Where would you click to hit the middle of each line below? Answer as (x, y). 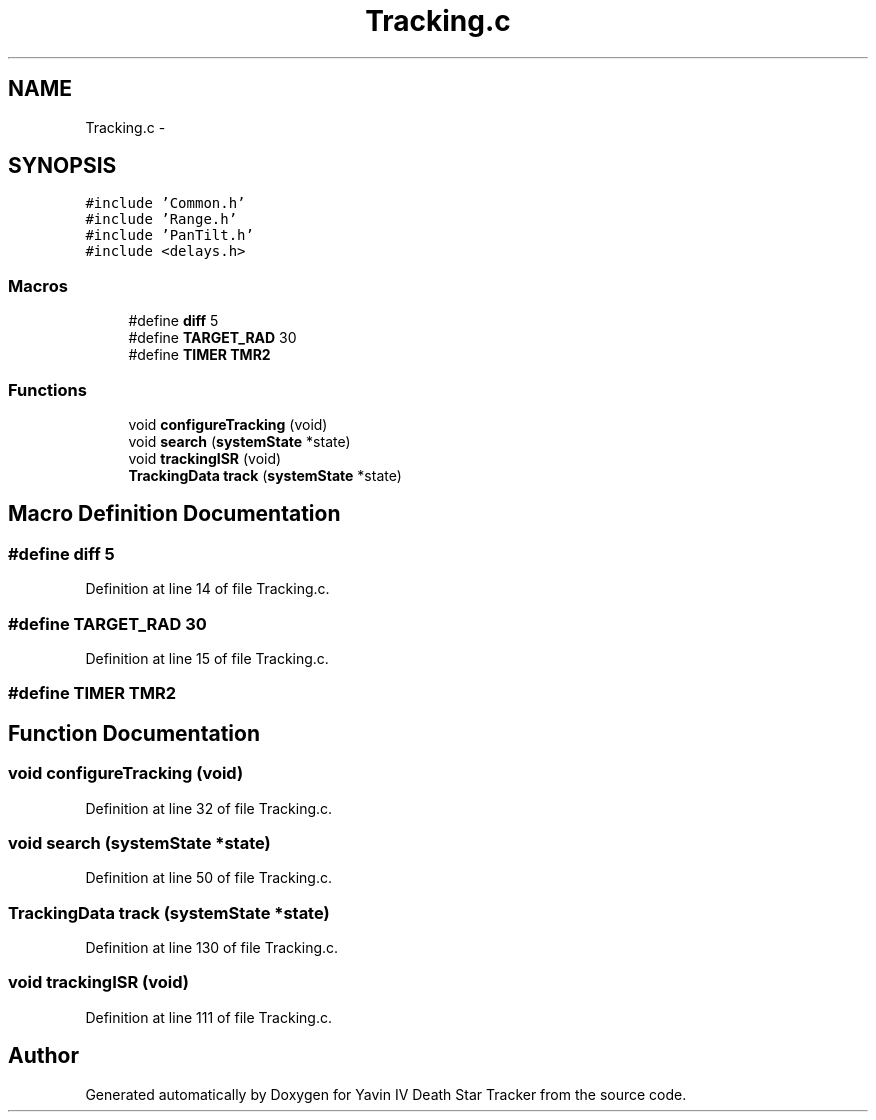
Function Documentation (134, 733)
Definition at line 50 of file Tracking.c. (209, 878)
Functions (47, 389)
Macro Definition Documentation (174, 514)
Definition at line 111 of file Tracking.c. (208, 1017)
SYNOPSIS (62, 166)
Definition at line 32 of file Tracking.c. (209, 808)
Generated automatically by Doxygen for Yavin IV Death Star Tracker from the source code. (386, 1094)
